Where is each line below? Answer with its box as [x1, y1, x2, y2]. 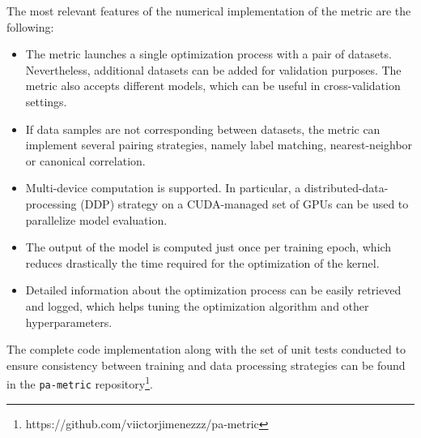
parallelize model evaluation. [25, 211, 168, 228]
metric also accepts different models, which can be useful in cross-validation [25, 77, 401, 94]
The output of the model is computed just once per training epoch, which [25, 238, 392, 255]
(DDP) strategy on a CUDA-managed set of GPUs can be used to [80, 195, 409, 212]
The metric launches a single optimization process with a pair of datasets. [25, 45, 392, 62]
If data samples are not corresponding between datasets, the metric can [25, 120, 381, 137]
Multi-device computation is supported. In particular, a [25, 179, 301, 196]
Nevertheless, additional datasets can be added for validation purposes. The [25, 61, 402, 78]
